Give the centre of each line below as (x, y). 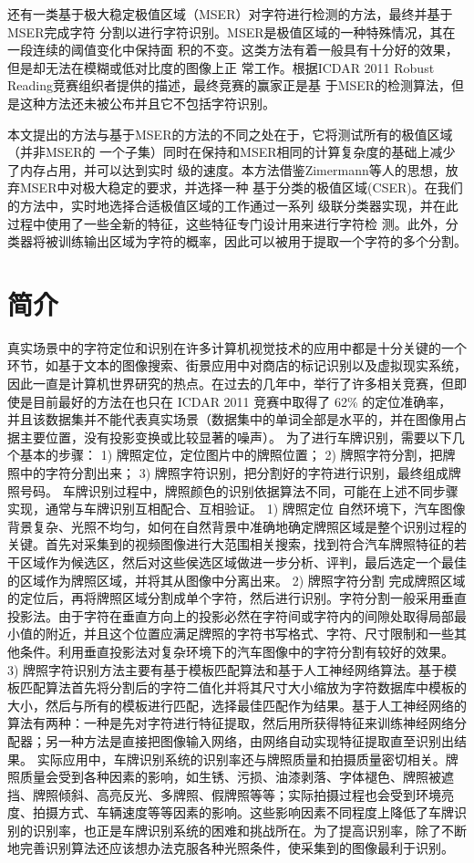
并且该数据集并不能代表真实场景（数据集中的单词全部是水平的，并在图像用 (231, 419)
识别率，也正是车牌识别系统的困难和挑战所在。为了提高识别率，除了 (237, 830)
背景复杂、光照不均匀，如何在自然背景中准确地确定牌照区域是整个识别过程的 (237, 526)
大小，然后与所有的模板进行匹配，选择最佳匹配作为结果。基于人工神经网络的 (237, 705)
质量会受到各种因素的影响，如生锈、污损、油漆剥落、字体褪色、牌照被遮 (237, 777)
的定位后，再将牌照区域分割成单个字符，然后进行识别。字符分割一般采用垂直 (237, 598)
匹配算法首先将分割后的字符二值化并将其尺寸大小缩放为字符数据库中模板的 (243, 687)
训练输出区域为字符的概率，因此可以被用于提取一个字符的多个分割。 (262, 241)
